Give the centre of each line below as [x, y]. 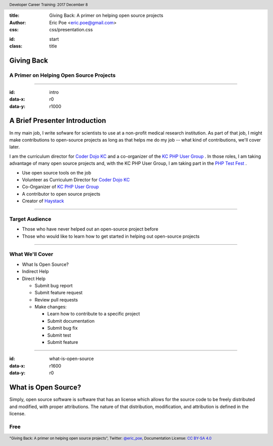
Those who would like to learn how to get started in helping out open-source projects [111, 236]
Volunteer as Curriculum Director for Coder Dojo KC [76, 180]
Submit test [59, 335]
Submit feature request [59, 293]
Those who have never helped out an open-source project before [90, 229]
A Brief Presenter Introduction [58, 121]
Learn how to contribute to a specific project [94, 314]
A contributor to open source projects [61, 194]
